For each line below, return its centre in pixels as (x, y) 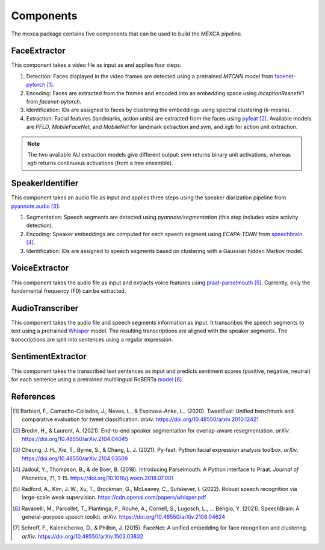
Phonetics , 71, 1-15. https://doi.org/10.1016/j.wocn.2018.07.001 (98, 478)
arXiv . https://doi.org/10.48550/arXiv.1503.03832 (83, 536)
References (33, 397)
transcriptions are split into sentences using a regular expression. (92, 339)
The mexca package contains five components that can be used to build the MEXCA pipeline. (127, 34)
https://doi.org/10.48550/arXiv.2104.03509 (75, 458)
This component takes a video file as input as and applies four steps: (96, 65)
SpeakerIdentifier (45, 183)
